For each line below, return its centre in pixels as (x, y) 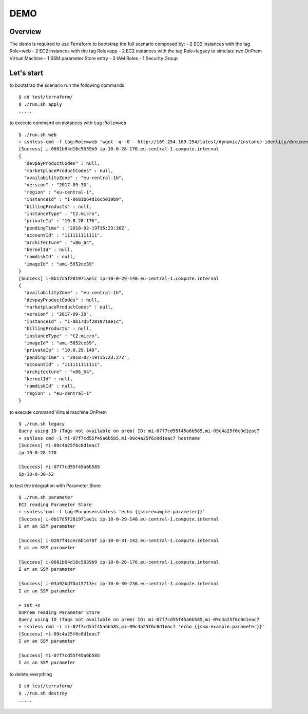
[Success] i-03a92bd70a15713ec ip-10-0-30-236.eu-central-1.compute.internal (119, 584)
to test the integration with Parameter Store (55, 486)
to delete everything (31, 674)
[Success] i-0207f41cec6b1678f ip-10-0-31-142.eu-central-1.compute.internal (119, 541)
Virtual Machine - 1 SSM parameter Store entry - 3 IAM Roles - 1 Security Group (94, 58)
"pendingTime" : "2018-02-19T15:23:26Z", (77, 228)
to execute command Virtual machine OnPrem (58, 412)
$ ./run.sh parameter (46, 497)
